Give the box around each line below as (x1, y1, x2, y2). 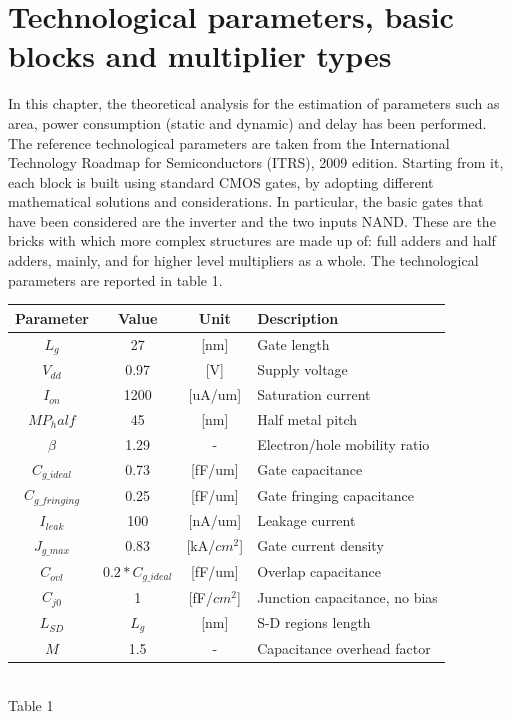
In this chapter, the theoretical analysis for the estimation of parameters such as (8, 93, 500, 114)
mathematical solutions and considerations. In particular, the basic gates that (8, 191, 484, 212)
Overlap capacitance (257, 561, 381, 582)
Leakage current (257, 510, 356, 531)
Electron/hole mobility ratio (257, 433, 430, 454)
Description (257, 307, 339, 328)
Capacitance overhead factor (257, 637, 431, 658)
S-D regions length (257, 612, 371, 633)
